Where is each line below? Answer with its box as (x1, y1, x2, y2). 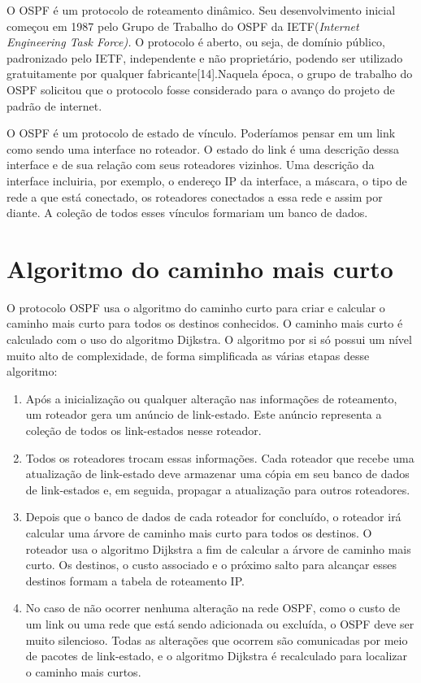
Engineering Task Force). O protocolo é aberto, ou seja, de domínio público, (7, 33, 385, 50)
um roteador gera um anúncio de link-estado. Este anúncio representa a (25, 406, 382, 423)
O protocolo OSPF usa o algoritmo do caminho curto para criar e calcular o (7, 298, 385, 315)
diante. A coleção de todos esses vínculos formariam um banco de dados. (7, 204, 368, 221)
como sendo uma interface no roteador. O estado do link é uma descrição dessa (7, 140, 400, 157)
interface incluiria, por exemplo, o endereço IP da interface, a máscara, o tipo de (7, 172, 407, 189)
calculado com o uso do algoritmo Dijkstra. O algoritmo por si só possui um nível (7, 331, 412, 348)
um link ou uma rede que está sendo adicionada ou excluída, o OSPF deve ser (25, 615, 414, 632)
